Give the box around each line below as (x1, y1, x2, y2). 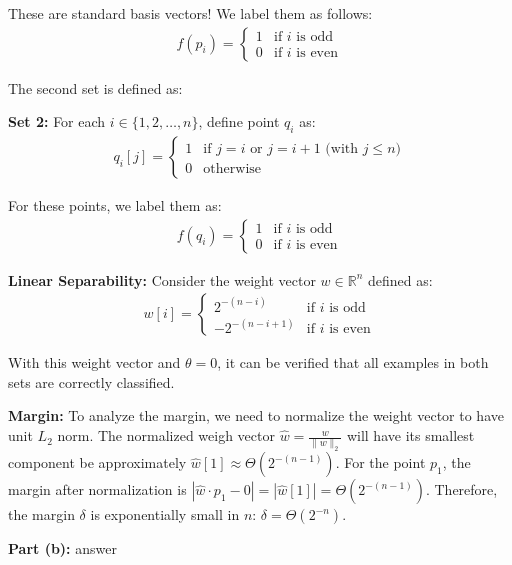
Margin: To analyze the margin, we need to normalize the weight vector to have (8, 405, 504, 426)
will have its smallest (346, 425, 475, 446)
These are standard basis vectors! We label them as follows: (8, 3, 373, 23)
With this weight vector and (8, 352, 181, 373)
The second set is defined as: (8, 77, 183, 98)
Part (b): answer (8, 538, 117, 559)
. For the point (335, 452, 426, 473)
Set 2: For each (8, 111, 106, 132)
